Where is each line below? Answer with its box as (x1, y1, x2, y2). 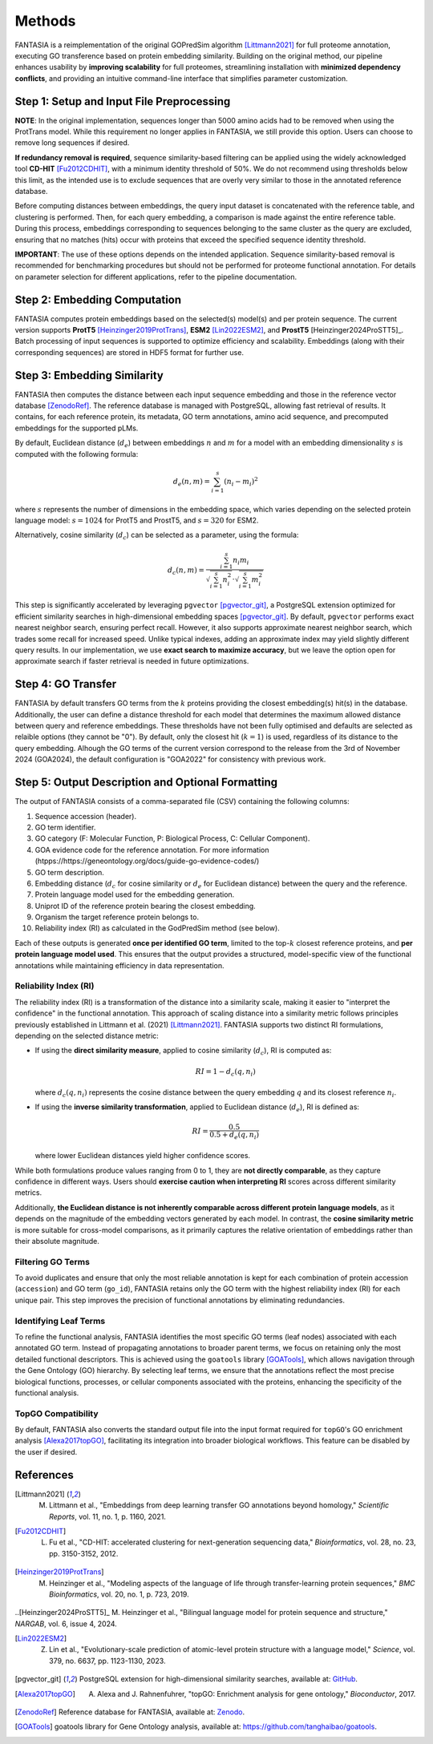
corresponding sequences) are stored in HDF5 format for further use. (14, 347, 245, 357)
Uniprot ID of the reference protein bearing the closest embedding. (34, 901, 256, 910)
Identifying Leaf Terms (14, 1315, 106, 1326)
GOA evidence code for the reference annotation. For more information (34, 845, 269, 854)
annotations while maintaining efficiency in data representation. (14, 960, 225, 970)
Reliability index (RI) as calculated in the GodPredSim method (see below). (34, 923, 280, 933)
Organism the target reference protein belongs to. (34, 912, 200, 922)
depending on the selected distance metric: (14, 1031, 160, 1040)
